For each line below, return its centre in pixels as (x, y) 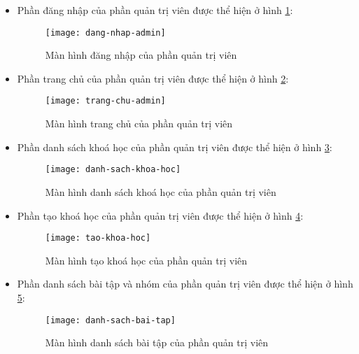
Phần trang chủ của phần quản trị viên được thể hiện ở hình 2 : (153, 78)
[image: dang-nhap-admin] (105, 33)
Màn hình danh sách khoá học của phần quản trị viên (161, 191)
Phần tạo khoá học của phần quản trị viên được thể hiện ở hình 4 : (160, 215)
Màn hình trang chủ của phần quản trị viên (139, 123)
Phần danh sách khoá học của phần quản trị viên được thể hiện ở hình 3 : (175, 147)
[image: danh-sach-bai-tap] (110, 320)
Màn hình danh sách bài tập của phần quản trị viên (157, 342)
